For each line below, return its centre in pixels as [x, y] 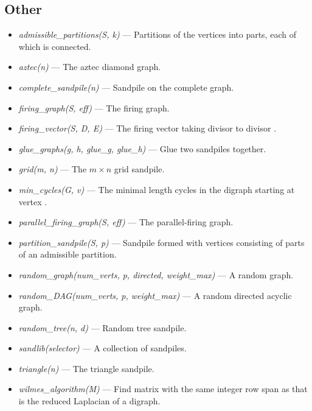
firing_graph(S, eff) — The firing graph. [94, 107]
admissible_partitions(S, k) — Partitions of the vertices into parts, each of [157, 34]
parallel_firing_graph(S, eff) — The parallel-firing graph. [126, 222]
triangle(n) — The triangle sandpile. [86, 368]
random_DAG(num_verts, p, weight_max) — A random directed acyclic [155, 295]
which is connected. [55, 46]
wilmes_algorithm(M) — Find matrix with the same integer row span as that [163, 389]
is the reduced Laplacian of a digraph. [89, 401]
